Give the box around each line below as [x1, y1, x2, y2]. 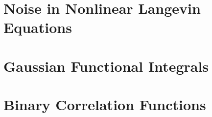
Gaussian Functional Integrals [3, 56, 209, 76]
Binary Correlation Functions [3, 94, 206, 115]
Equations [3, 17, 72, 37]
